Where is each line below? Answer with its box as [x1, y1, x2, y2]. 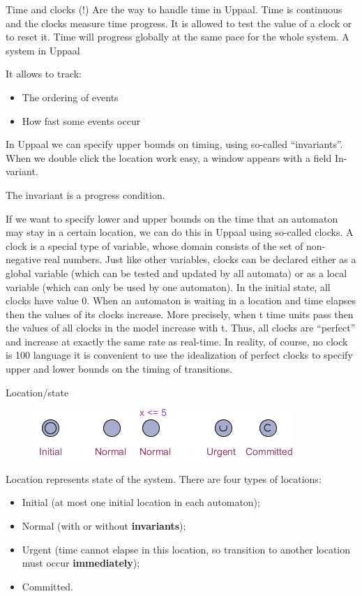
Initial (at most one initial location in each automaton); [22, 495, 260, 509]
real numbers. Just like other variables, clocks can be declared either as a [44, 252, 356, 267]
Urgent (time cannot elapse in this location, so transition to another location [22, 542, 351, 556]
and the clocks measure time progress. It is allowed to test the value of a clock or [6, 15, 352, 30]
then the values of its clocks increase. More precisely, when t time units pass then [6, 306, 354, 321]
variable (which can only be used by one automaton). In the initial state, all [6, 279, 331, 294]
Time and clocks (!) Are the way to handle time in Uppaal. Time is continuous [6, 2, 342, 16]
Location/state [6, 385, 69, 399]
